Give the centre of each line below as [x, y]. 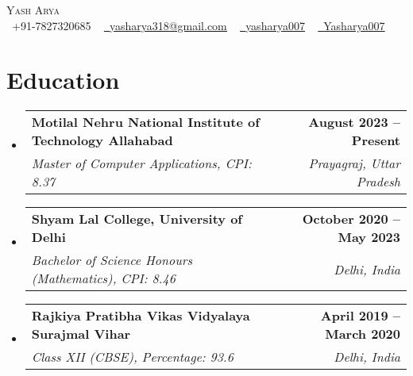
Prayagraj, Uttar [354, 163]
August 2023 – [354, 122]
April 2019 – [360, 316]
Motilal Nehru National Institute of [145, 122]
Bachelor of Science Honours [112, 260]
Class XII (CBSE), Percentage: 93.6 [132, 357]
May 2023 [369, 237]
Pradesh [378, 182]
